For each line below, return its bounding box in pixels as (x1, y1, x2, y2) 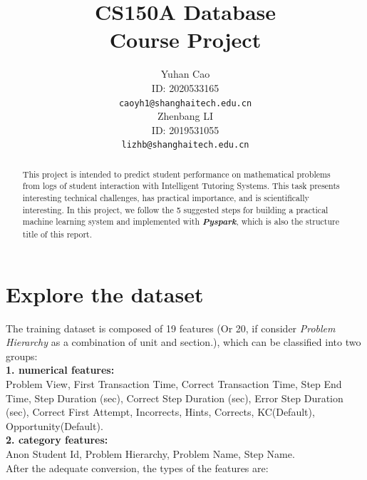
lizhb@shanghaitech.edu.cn (121, 140, 249, 150)
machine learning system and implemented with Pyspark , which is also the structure (22, 215, 340, 228)
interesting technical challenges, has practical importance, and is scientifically (22, 192, 309, 204)
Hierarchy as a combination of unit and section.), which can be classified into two (6, 335, 361, 349)
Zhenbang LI (157, 108, 213, 123)
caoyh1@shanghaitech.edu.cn (118, 98, 252, 108)
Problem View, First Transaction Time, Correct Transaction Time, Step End (6, 377, 342, 392)
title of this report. (22, 228, 93, 240)
